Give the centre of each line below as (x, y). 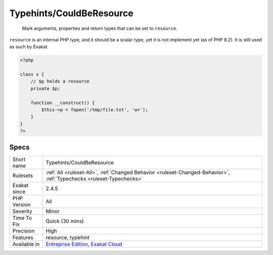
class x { (32, 74)
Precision (24, 231)
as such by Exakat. (29, 47)
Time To (22, 218)
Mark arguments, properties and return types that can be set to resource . (100, 28)
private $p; (45, 88)
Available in (26, 244)
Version (21, 204)
